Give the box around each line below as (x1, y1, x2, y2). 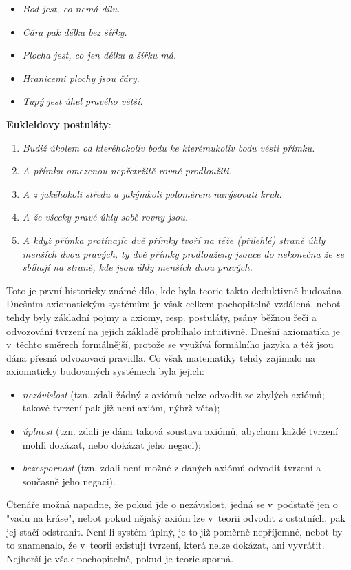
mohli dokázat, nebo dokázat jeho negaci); (22, 437, 201, 451)
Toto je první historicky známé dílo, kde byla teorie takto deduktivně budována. (6, 283, 345, 297)
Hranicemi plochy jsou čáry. (22, 70, 140, 85)
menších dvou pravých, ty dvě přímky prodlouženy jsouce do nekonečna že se (22, 246, 344, 261)
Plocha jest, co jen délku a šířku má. (22, 48, 177, 62)
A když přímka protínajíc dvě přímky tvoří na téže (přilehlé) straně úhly (22, 232, 326, 247)
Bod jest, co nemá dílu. (22, 1, 120, 15)
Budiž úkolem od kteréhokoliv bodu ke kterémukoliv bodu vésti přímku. (22, 140, 315, 154)
